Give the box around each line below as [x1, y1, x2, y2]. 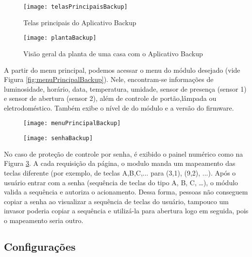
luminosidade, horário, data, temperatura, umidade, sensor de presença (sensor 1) [4, 83, 247, 94]
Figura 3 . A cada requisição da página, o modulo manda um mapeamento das [4, 158, 235, 168]
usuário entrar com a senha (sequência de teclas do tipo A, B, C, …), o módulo [4, 177, 238, 187]
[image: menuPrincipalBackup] [23, 120, 121, 127]
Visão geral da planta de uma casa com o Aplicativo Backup [23, 48, 203, 58]
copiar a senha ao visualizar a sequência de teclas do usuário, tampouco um [4, 196, 229, 206]
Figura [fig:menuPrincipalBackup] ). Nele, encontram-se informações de [4, 74, 214, 84]
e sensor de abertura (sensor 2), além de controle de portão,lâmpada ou [4, 93, 217, 103]
